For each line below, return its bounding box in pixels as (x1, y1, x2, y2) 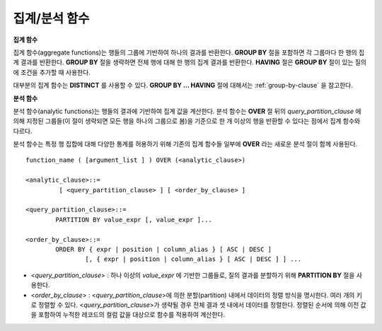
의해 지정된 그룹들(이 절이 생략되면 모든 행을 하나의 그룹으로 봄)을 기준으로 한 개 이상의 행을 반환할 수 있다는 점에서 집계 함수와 (13, 117, 361, 125)
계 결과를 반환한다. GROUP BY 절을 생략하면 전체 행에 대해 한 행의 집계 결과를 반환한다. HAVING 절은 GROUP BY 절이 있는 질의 (13, 58, 367, 66)
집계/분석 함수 (13, 11, 90, 26)
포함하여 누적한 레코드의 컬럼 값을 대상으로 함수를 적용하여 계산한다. (37, 310, 226, 319)
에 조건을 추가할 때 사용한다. (13, 68, 91, 76)
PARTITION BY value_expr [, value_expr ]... (55, 216, 212, 223)
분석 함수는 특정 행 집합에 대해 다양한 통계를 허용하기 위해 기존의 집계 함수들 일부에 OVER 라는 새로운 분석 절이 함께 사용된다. (13, 140, 358, 149)
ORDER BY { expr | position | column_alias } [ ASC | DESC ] (55, 245, 272, 253)
